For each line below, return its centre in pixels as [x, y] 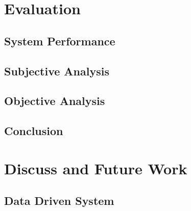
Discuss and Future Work [96, 168]
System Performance [60, 41]
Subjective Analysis [57, 71]
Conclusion [34, 131]
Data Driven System [59, 201]
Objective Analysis [55, 101]
